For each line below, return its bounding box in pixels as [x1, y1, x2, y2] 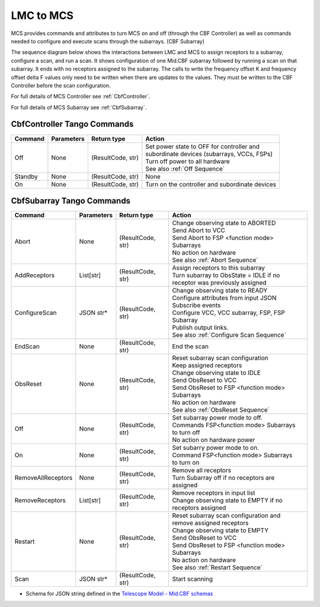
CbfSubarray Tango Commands [11, 196, 130, 206]
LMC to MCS [11, 9, 74, 22]
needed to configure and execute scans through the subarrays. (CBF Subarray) [11, 37, 204, 45]
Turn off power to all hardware [145, 157, 231, 166]
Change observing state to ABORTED [172, 219, 276, 227]
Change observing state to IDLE [172, 368, 261, 377]
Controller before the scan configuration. [11, 82, 111, 89]
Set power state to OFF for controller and [145, 142, 260, 151]
